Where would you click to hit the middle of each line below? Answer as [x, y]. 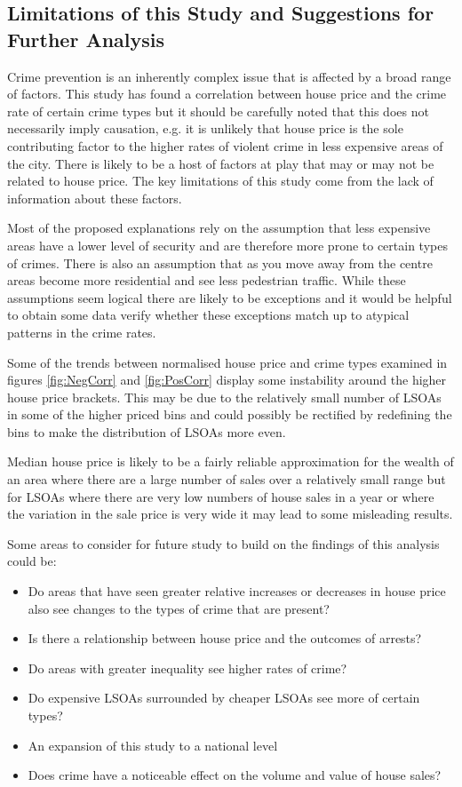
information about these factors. [95, 198]
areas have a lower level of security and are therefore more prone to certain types [227, 245]
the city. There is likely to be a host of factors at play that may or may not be [221, 163]
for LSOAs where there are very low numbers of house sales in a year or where [221, 496]
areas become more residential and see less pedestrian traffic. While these [207, 280]
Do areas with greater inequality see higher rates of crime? [187, 668]
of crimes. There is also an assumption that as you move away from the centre [220, 262]
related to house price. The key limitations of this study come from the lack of [220, 181]
